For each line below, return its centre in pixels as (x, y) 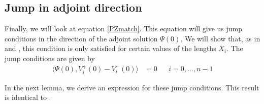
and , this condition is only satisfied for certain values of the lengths (110, 48)
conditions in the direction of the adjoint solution (81, 38)
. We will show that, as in (220, 38)
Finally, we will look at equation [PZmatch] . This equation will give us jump (124, 29)
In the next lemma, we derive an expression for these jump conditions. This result (132, 87)
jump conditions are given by (50, 58)
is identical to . (28, 97)
